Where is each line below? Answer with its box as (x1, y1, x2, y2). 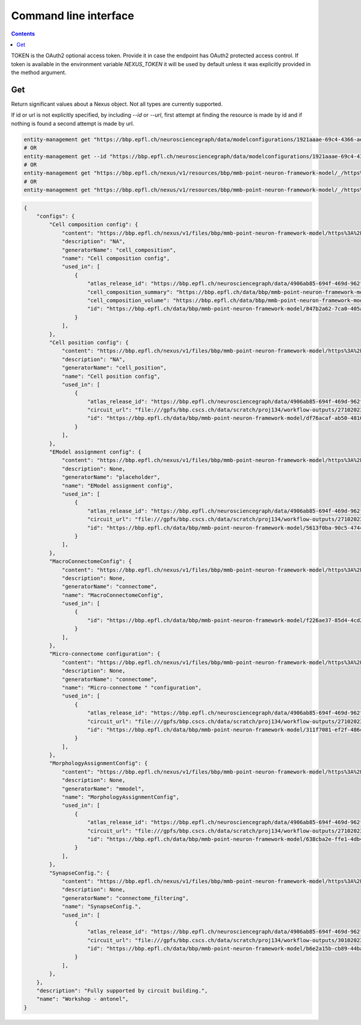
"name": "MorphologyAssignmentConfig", (61, 794, 180, 801)
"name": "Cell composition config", (61, 255, 170, 262)
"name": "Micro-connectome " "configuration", (61, 684, 202, 691)
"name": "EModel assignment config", (61, 482, 173, 489)
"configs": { (36, 213, 75, 220)
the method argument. (11, 69, 67, 76)
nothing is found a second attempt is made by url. (11, 120, 135, 127)
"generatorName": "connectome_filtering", (61, 894, 189, 902)
